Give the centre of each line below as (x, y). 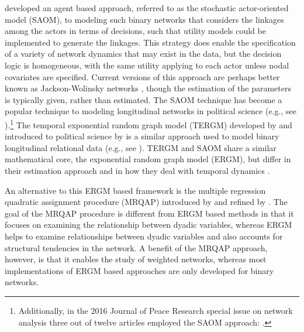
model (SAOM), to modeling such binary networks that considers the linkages (144, 19)
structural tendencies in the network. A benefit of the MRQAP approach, (136, 247)
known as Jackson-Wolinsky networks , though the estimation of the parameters (148, 88)
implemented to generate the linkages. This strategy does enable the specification (150, 42)
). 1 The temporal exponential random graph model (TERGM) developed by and (148, 124)
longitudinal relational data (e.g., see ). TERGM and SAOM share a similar (141, 147)
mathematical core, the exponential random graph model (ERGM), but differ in (148, 159)
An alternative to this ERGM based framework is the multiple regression (135, 190)
